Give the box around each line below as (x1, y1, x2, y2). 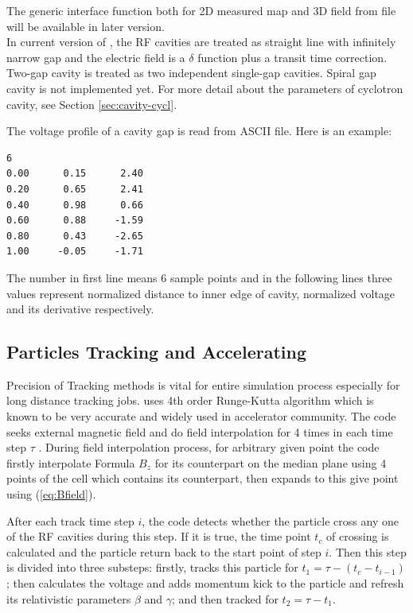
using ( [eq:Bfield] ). (6, 486, 96, 502)
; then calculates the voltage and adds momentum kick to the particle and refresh (6, 575, 404, 592)
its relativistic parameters (6, 590, 131, 607)
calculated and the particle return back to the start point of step (6, 543, 321, 560)
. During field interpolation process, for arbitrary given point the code (38, 439, 380, 456)
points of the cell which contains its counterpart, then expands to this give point (6, 470, 399, 487)
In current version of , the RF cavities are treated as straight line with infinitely (6, 33, 396, 50)
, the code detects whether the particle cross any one (142, 512, 399, 529)
